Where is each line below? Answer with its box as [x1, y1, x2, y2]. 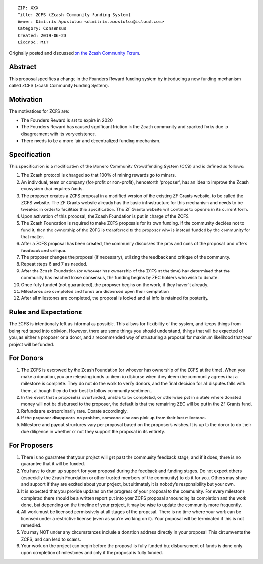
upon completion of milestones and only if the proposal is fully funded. [21, 550, 163, 556]
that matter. [21, 233, 44, 239]
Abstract [9, 63, 37, 71]
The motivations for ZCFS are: [9, 108, 69, 114]
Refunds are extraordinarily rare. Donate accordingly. [21, 408, 128, 414]
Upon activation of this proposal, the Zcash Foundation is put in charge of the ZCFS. [21, 213, 190, 219]
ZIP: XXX [18, 5, 38, 11]
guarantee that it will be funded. [21, 461, 85, 467]
